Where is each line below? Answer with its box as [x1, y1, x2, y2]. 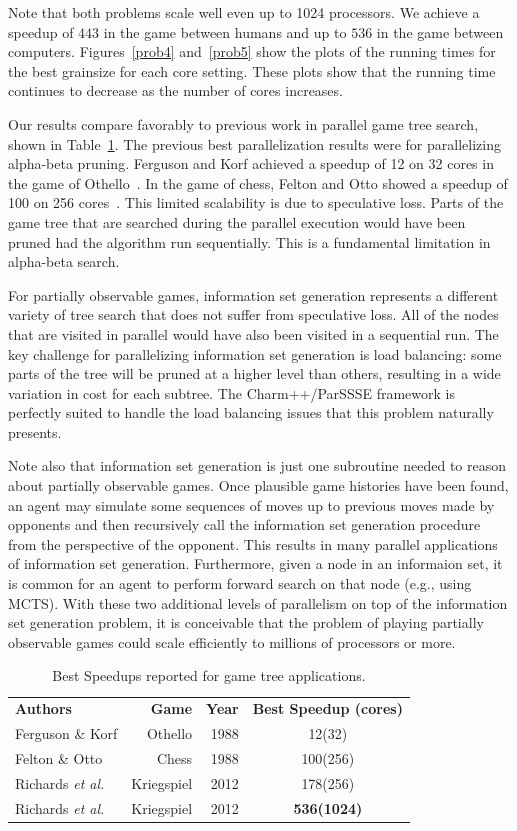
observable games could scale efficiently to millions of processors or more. [8, 631, 456, 652]
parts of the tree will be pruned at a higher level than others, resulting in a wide [8, 363, 501, 384]
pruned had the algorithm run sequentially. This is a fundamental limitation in [8, 231, 491, 252]
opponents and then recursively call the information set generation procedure [8, 514, 481, 535]
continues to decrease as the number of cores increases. [8, 80, 343, 101]
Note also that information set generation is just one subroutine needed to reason [8, 455, 507, 476]
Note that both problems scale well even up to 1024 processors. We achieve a [8, 2, 480, 22]
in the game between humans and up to [103, 21, 347, 42]
